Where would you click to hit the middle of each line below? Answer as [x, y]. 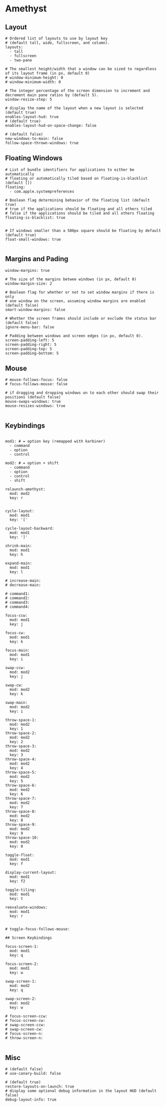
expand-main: [19, 563]
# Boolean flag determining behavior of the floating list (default [78, 200]
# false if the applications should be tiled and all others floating [80, 213]
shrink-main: [19, 546]
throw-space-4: [21, 760]
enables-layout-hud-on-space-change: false [51, 125]
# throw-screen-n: [24, 1038]
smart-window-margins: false [35, 310]
